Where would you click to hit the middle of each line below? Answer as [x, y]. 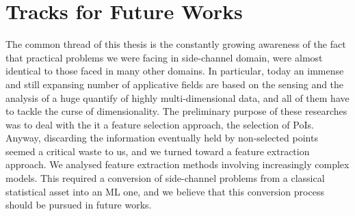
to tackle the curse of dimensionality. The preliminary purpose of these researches [176, 111]
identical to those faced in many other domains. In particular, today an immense [175, 71]
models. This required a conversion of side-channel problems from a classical [165, 178]
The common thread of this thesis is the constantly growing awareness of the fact [176, 44]
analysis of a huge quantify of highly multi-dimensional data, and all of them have [177, 97]
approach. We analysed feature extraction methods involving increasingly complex [177, 164]
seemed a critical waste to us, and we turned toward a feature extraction [158, 151]
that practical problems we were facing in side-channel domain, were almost [164, 57]
